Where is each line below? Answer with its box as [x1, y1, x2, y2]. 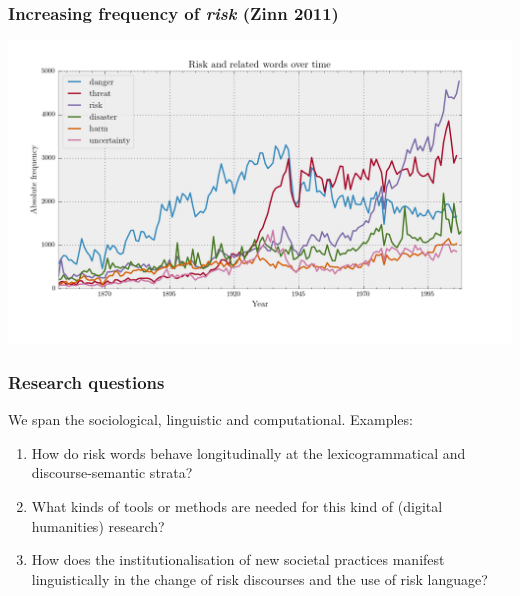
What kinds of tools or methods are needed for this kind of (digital [31, 496, 443, 517]
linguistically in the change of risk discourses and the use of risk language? [31, 568, 488, 589]
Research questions [8, 369, 165, 394]
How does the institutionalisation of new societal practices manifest [31, 549, 445, 570]
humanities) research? [31, 515, 165, 536]
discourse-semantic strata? [31, 462, 193, 483]
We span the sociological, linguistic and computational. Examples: [8, 409, 413, 430]
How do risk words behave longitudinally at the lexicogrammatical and [31, 442, 466, 463]
